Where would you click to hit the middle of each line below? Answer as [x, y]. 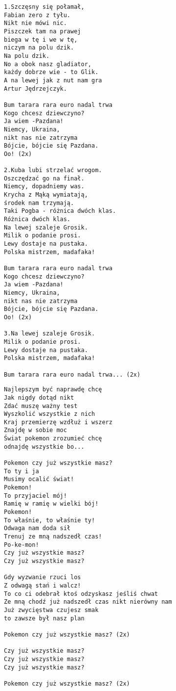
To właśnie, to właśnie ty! [50, 520]
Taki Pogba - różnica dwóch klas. [60, 211]
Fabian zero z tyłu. [37, 15]
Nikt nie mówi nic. [35, 23]
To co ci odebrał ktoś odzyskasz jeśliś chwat [81, 594]
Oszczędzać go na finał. [44, 178]
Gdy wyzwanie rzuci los [43, 577]
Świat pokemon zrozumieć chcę [53, 439]
